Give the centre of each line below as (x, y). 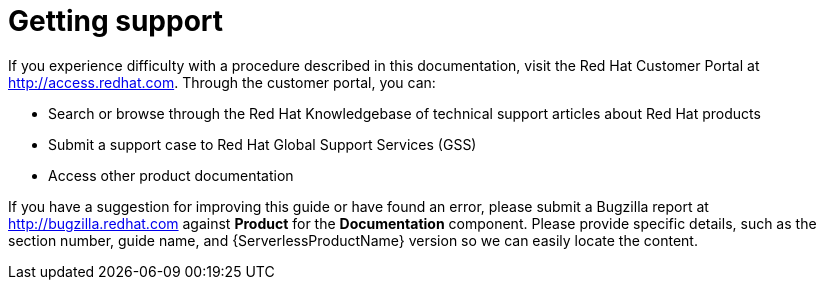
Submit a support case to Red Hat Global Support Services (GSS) (262, 144)
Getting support (116, 21)
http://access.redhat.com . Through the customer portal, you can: (222, 82)
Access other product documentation (171, 175)
